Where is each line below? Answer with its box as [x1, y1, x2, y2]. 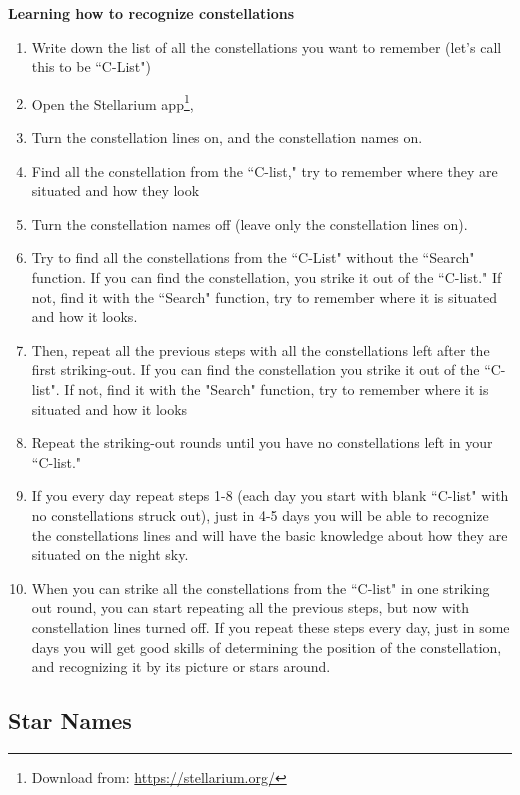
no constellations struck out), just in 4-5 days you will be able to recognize [31, 504, 489, 525]
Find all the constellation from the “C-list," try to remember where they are [31, 160, 498, 181]
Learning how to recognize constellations [8, 3, 295, 23]
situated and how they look [31, 180, 200, 201]
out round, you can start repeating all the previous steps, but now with [31, 597, 470, 618]
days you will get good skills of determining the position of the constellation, [31, 636, 502, 657]
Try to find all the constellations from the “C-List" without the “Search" [31, 247, 475, 268]
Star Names [8, 705, 132, 736]
